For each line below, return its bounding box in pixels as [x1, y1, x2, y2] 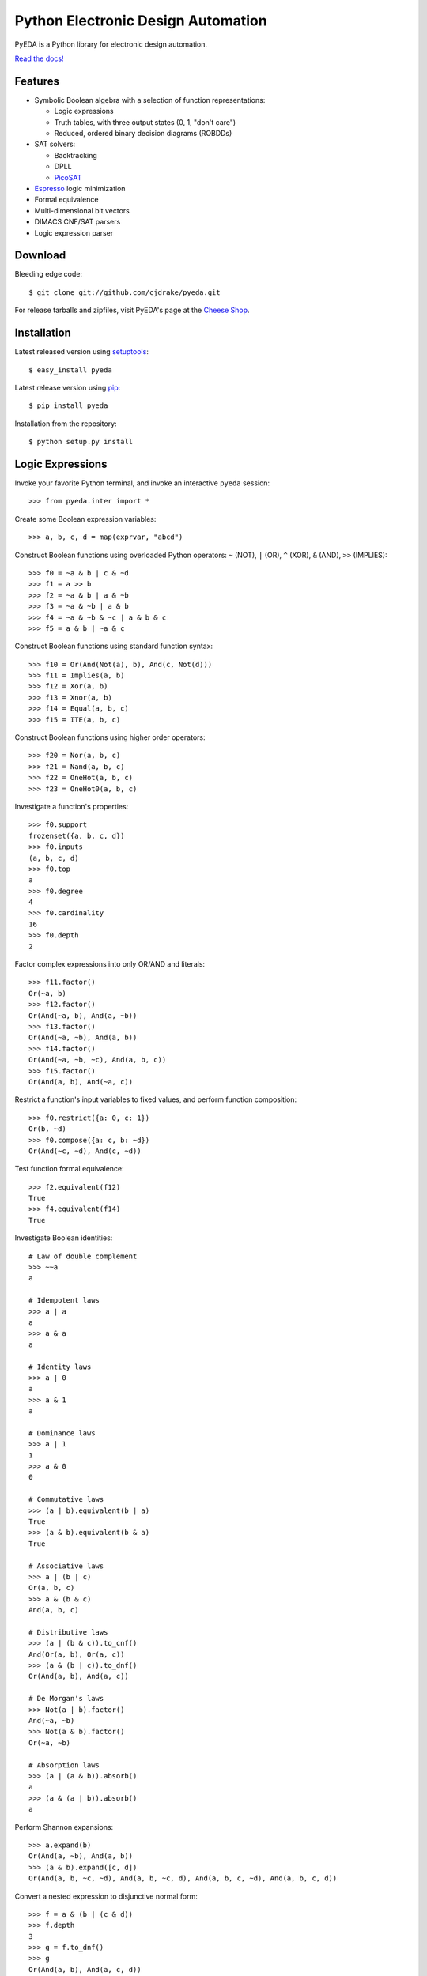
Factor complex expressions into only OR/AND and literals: [14, 960, 206, 969]
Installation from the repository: [14, 419, 118, 428]
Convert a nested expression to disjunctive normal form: [14, 1891, 198, 1901]
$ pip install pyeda [28, 402, 108, 410]
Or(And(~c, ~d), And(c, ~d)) [28, 1146, 142, 1156]
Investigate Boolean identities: [14, 1233, 113, 1243]
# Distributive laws [28, 1627, 108, 1636]
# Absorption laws [28, 1760, 100, 1770]
